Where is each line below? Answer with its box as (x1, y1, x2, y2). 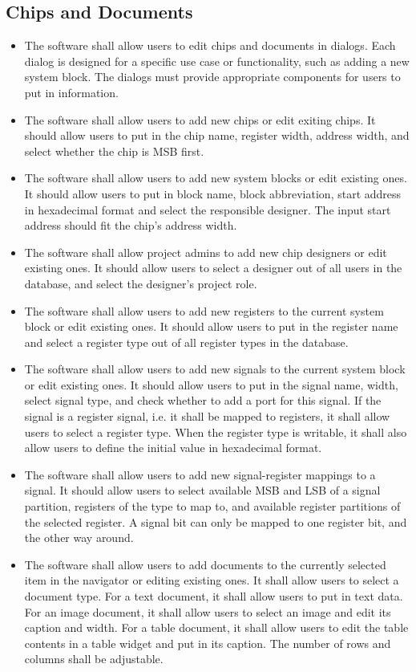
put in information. (24, 83, 119, 100)
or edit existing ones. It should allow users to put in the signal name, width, (24, 376, 398, 393)
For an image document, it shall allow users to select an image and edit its (24, 603, 391, 620)
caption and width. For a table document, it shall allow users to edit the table (24, 619, 409, 636)
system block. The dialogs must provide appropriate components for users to (24, 68, 401, 85)
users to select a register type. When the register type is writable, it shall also (24, 423, 407, 440)
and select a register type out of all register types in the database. (24, 333, 349, 350)
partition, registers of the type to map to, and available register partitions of (24, 498, 401, 515)
